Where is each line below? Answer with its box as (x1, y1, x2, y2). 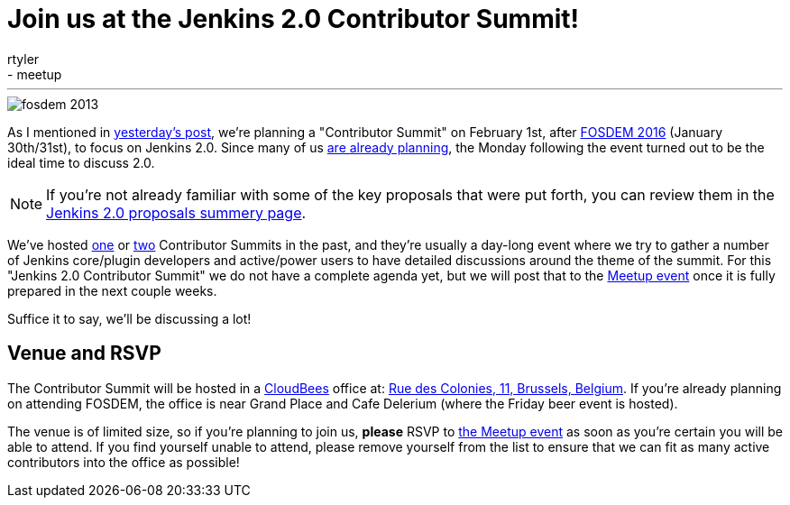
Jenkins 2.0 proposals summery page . (46, 203, 307, 222)
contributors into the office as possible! (7, 454, 240, 470)
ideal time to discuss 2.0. (7, 154, 155, 170)
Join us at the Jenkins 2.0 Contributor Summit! (7, 4, 579, 34)
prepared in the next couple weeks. (7, 282, 217, 298)
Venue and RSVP (7, 342, 161, 365)
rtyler (7, 50, 40, 67)
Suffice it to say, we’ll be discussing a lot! (7, 310, 252, 326)
